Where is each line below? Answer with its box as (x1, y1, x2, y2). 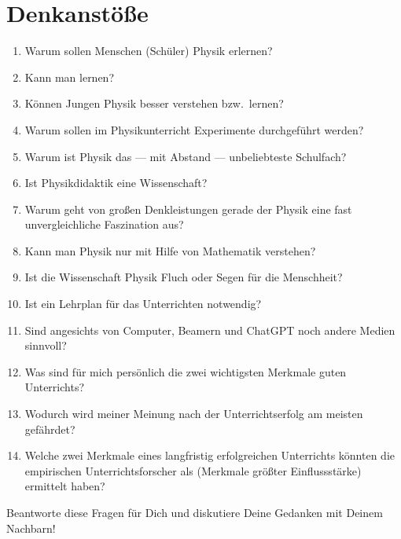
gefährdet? (24, 420, 75, 437)
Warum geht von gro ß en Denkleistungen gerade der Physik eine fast (24, 200, 352, 217)
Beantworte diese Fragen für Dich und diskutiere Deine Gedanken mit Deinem (6, 504, 383, 520)
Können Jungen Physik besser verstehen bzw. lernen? (24, 95, 284, 112)
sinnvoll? (24, 337, 67, 354)
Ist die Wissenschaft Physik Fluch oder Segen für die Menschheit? (24, 269, 343, 285)
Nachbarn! (6, 519, 56, 536)
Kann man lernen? (24, 68, 115, 85)
